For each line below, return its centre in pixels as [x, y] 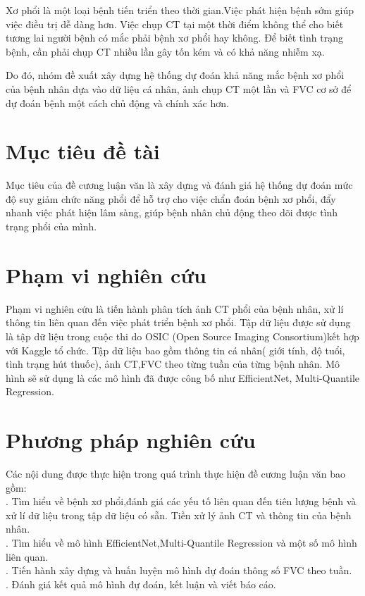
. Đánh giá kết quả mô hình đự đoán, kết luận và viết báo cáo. [141, 584]
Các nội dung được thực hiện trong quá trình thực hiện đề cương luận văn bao [175, 474]
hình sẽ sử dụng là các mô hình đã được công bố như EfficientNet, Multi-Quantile [183, 377]
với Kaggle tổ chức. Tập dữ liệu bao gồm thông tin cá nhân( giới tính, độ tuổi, [175, 350]
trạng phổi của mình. [51, 226]
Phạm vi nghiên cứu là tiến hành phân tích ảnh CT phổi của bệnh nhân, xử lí [175, 308]
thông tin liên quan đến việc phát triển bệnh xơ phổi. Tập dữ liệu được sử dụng [178, 322]
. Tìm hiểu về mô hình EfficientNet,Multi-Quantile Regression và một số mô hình [181, 543]
